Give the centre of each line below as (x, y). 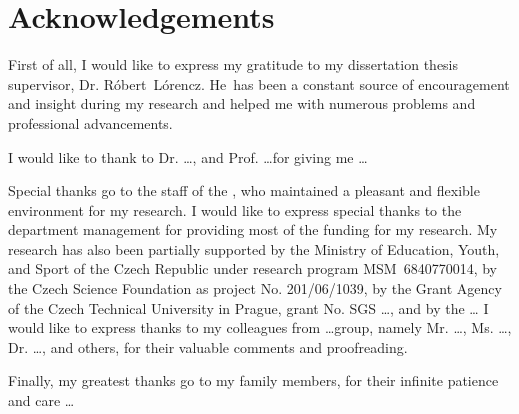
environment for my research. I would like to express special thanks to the (235, 209)
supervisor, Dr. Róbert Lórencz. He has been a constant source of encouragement (259, 83)
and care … (41, 400)
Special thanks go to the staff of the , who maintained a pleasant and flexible (244, 190)
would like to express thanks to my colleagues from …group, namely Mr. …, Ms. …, (260, 327)
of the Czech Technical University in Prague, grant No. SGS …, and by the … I (248, 307)
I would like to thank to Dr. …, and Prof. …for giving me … (188, 156)
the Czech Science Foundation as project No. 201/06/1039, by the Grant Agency (255, 288)
